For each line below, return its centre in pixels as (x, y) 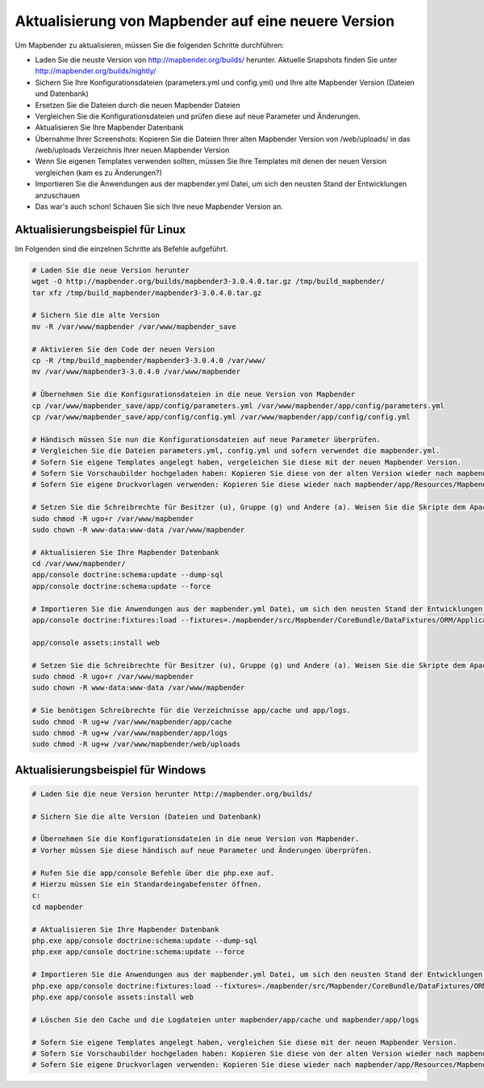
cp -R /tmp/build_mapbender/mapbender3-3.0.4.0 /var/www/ (149, 361)
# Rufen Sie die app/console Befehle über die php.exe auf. (153, 873)
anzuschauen (58, 195)
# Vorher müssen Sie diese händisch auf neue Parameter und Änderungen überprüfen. (202, 850)
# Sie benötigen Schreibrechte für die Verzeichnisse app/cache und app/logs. (191, 711)
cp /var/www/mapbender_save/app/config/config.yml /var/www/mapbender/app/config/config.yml (221, 417)
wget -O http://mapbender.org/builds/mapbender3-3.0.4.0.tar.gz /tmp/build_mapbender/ (209, 281)
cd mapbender (58, 907)
